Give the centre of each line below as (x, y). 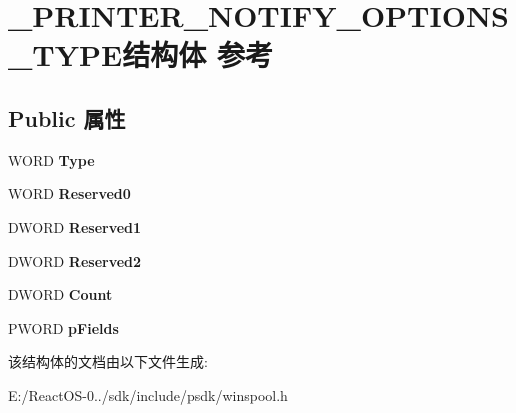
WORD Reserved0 (69, 193)
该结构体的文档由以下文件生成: (108, 361)
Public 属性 (67, 117)
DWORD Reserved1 (75, 226)
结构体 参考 (197, 54)
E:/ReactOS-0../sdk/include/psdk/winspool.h (148, 394)
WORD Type (51, 159)
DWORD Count (60, 294)
